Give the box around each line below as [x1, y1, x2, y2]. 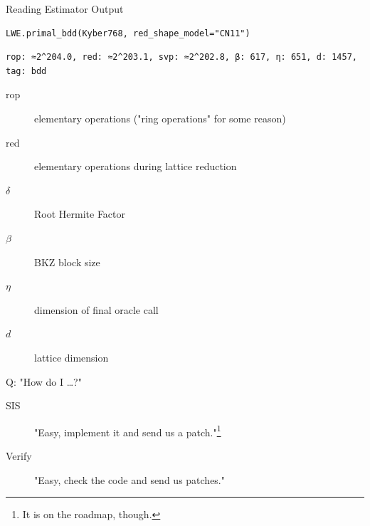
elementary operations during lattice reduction [34, 159, 237, 174]
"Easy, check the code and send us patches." [34, 472, 226, 487]
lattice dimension [34, 349, 109, 364]
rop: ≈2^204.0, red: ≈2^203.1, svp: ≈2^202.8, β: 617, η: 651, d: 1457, [6, 52, 357, 63]
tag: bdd [6, 65, 47, 76]
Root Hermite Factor [34, 206, 126, 221]
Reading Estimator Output [6, 1, 124, 16]
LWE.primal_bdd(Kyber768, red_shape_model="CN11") [6, 28, 250, 38]
